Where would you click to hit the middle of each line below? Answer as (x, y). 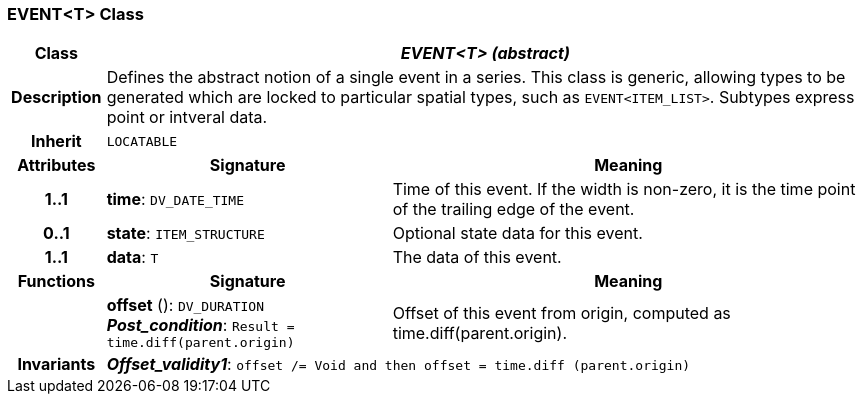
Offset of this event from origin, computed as (561, 312)
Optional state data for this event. (517, 233)
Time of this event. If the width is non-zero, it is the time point (624, 189)
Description (56, 97)
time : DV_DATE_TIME (175, 199)
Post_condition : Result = (200, 325)
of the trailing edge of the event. (513, 209)
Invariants (56, 364)
